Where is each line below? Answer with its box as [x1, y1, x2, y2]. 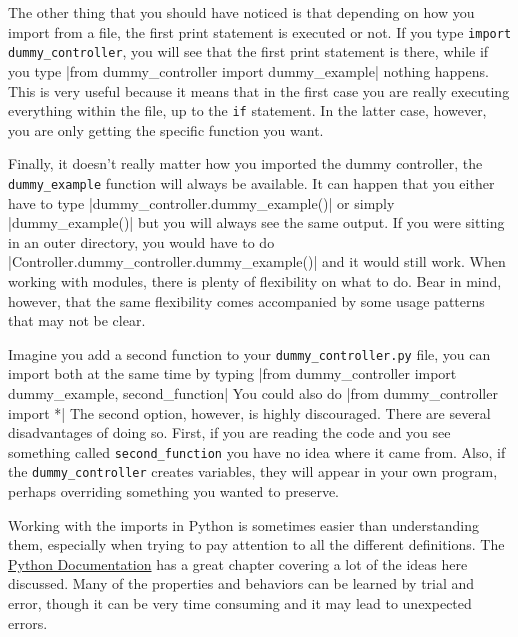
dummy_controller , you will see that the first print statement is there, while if [8, 41, 489, 62]
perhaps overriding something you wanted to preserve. [8, 481, 339, 502]
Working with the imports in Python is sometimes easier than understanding [8, 514, 480, 535]
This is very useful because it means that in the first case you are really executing [8, 80, 510, 101]
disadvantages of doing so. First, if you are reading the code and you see [8, 422, 451, 443]
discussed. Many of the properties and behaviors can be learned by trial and [8, 573, 475, 594]
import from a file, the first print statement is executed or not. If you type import [8, 21, 512, 42]
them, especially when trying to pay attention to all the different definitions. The [8, 534, 505, 555]
